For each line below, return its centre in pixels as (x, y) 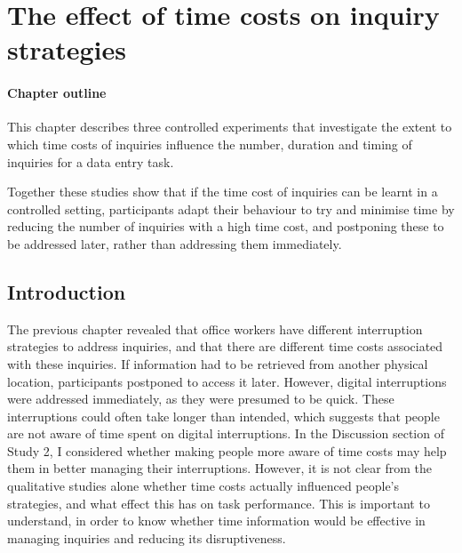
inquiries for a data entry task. (91, 161)
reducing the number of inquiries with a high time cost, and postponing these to (226, 226)
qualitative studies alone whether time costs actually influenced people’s (203, 486)
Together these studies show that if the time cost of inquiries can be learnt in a (223, 192)
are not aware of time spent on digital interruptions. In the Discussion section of (226, 433)
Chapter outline (57, 93)
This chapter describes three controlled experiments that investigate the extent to (230, 127)
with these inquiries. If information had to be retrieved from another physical (218, 363)
